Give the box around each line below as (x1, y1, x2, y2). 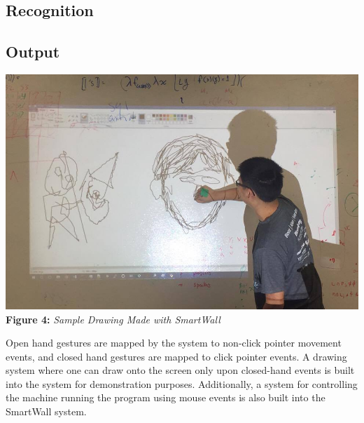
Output (6, 41, 60, 62)
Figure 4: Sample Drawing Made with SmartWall (6, 311, 220, 326)
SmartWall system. (6, 404, 87, 419)
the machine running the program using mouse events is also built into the (6, 390, 325, 405)
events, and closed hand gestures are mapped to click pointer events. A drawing (6, 349, 347, 363)
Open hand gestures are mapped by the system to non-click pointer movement (6, 335, 342, 350)
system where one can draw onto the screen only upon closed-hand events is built (6, 363, 355, 377)
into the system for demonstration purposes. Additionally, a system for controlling (6, 376, 358, 391)
